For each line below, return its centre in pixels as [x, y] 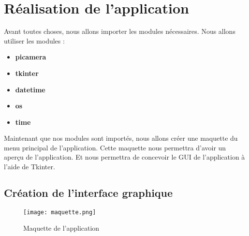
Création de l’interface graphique [88, 193]
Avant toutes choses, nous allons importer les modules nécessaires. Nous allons [120, 31]
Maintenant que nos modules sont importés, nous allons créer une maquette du [121, 138]
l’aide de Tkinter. [29, 167]
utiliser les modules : [34, 40]
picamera [31, 57]
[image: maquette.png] [60, 212]
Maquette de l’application [61, 228]
